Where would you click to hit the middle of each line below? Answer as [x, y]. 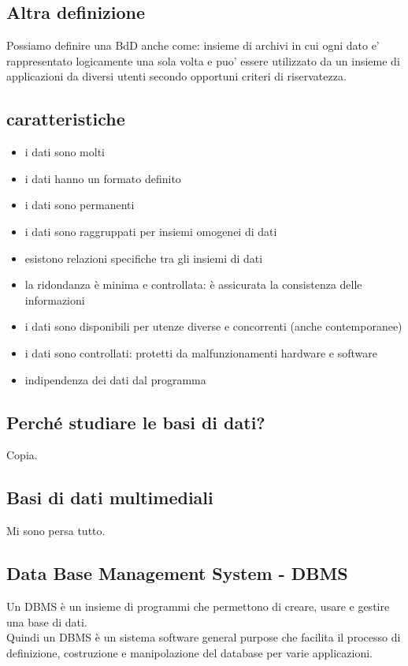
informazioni [55, 299]
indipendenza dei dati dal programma [115, 379]
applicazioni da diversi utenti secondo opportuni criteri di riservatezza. [176, 76]
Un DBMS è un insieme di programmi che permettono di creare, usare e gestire [198, 606]
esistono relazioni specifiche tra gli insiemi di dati [144, 258]
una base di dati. [47, 621]
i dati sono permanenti [80, 205]
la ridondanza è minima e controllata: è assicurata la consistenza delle [193, 284]
